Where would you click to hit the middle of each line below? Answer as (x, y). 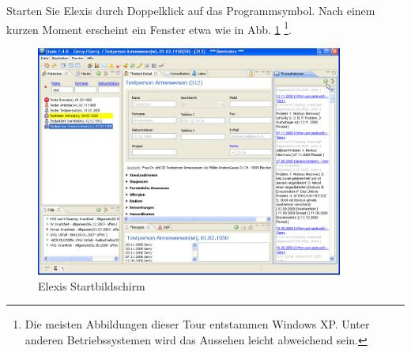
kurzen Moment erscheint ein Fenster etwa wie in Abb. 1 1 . (149, 28)
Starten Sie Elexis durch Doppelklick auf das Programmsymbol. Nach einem (191, 10)
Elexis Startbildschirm (92, 285)
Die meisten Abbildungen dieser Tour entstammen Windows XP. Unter (197, 324)
